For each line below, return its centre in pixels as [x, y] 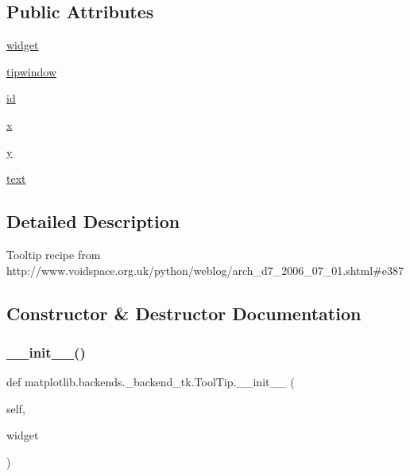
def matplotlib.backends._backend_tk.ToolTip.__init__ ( [151, 382]
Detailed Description [93, 221]
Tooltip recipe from [54, 254]
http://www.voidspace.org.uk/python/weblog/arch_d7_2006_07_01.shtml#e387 [205, 270]
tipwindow [32, 71]
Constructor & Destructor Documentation [184, 313]
